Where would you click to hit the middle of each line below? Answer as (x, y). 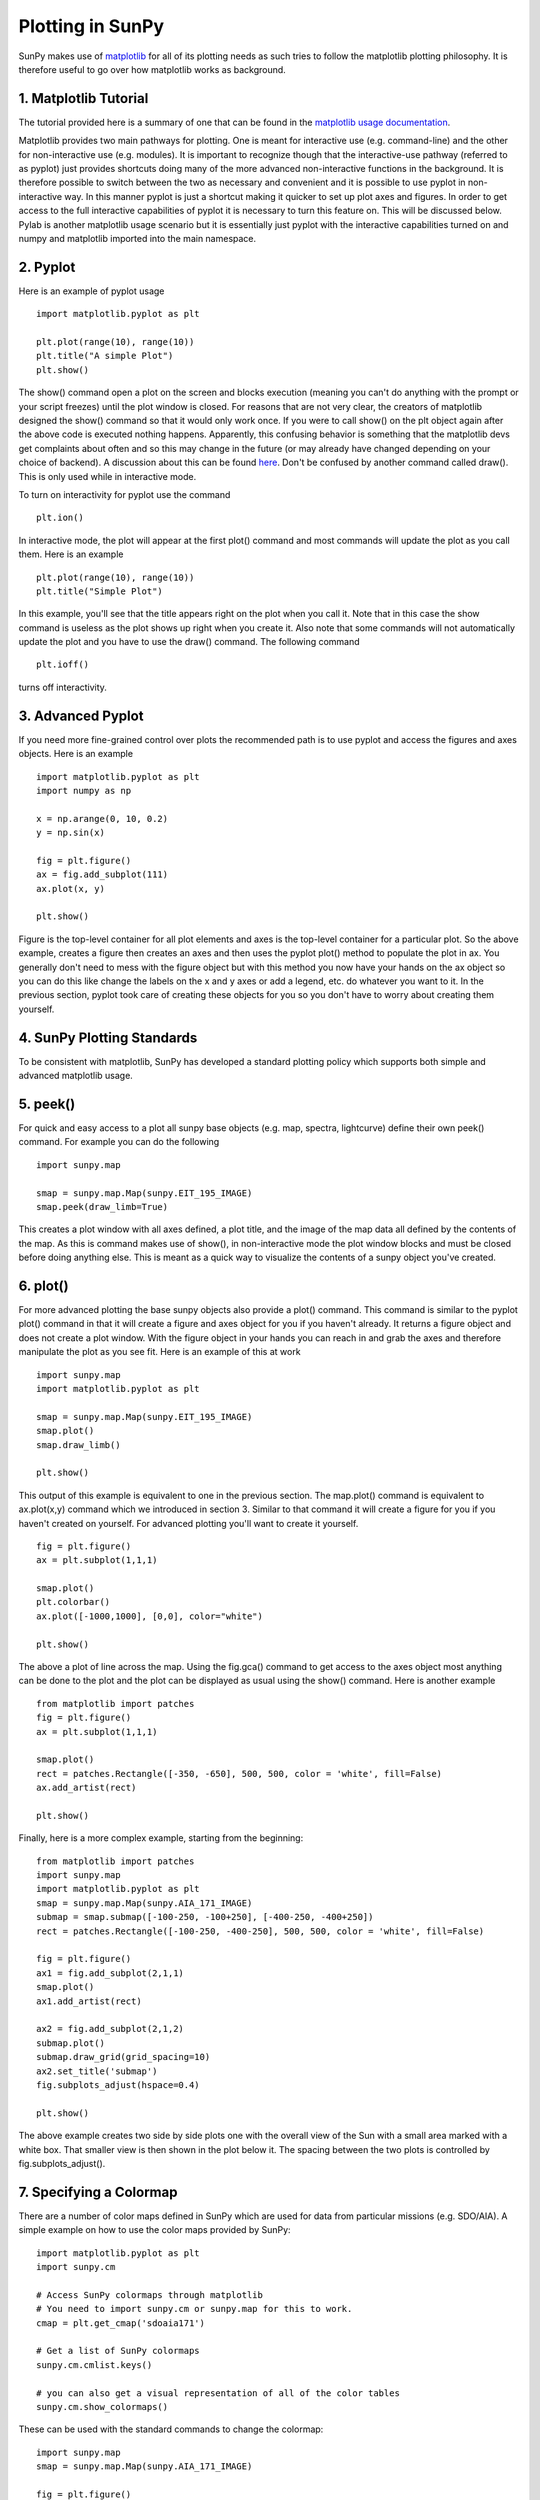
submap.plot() (70, 2043)
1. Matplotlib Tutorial (83, 98)
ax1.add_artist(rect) (89, 2001)
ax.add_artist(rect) (86, 1788)
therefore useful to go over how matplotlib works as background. (152, 69)
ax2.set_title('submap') (97, 2071)
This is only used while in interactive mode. (107, 476)
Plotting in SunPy (91, 26)
